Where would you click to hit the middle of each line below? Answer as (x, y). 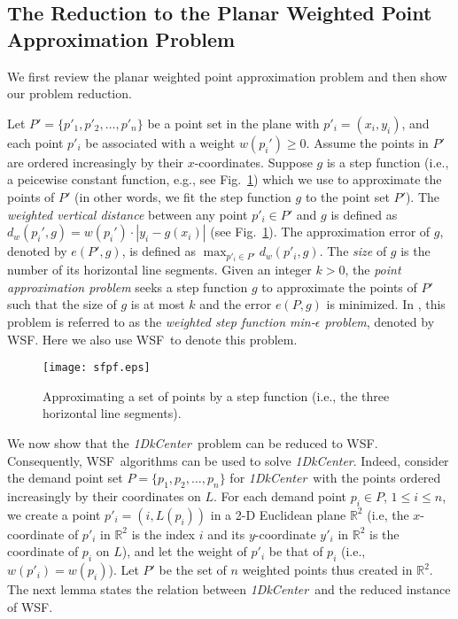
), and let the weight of (184, 551)
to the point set (347, 196)
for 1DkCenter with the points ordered (335, 478)
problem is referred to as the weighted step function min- (161, 322)
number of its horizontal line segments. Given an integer (159, 270)
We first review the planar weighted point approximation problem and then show (227, 76)
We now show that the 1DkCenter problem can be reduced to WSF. (193, 443)
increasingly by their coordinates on (104, 496)
